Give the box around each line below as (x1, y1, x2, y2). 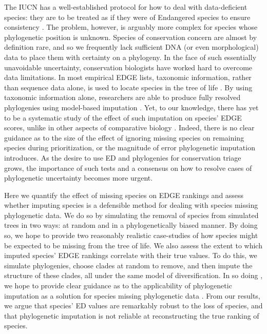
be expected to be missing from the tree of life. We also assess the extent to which (4, 240, 262, 250)
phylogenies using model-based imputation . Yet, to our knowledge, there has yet (4, 102, 259, 112)
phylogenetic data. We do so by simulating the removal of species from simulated (4, 209, 259, 220)
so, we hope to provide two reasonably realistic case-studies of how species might (4, 230, 258, 241)
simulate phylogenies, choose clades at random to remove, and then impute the (4, 260, 253, 270)
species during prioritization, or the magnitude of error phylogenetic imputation (4, 142, 255, 153)
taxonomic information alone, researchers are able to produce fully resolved (4, 92, 241, 103)
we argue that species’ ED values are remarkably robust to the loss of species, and (4, 300, 263, 311)
